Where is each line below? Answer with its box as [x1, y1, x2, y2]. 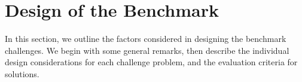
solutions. [5, 67, 39, 80]
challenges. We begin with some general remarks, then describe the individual [5, 44, 289, 56]
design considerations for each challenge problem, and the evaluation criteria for [5, 56, 298, 68]
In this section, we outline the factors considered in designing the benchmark [5, 32, 286, 45]
